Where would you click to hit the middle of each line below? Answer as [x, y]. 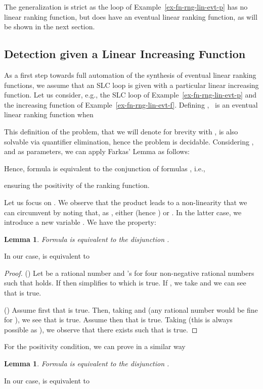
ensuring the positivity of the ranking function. [77, 185]
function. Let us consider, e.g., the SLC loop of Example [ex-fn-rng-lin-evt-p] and [130, 95]
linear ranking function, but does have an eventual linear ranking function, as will [131, 16]
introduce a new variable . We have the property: [80, 222]
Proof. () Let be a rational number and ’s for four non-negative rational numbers [129, 273]
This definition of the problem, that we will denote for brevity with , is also [121, 131]
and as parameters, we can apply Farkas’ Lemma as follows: [97, 151]
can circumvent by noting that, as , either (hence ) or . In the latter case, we [123, 212]
